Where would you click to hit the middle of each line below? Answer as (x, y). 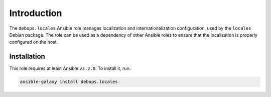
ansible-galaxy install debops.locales (69, 82)
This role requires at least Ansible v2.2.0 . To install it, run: (70, 68)
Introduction (36, 13)
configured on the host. (34, 42)
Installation (27, 57)
